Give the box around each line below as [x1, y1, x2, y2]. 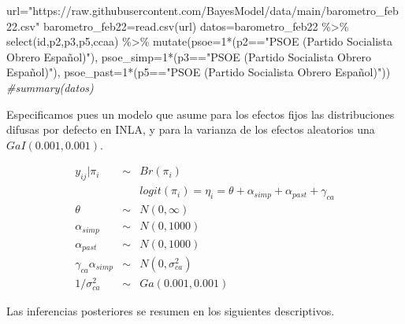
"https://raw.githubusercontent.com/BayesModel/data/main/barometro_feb [28, 2, 399, 18]
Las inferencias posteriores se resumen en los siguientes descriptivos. [6, 303, 335, 319]
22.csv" [6, 17, 40, 34]
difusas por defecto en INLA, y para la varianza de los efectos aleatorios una [6, 121, 375, 138]
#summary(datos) [6, 79, 94, 95]
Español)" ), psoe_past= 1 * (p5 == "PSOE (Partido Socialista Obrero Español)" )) [6, 64, 391, 80]
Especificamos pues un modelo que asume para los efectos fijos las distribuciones [6, 105, 395, 122]
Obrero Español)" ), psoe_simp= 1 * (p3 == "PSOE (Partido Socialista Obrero [6, 48, 371, 64]
